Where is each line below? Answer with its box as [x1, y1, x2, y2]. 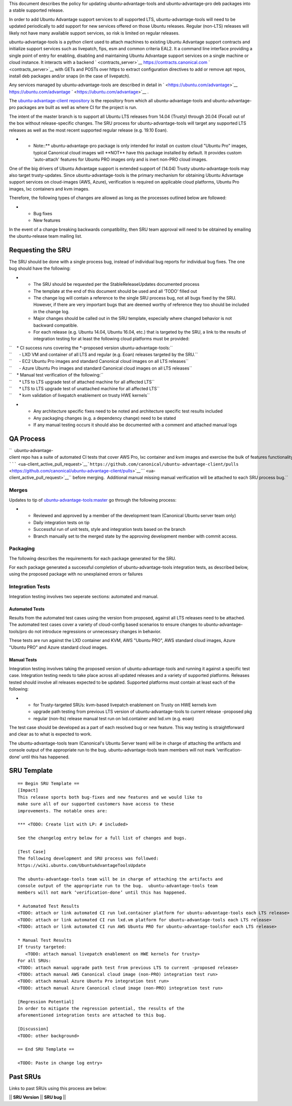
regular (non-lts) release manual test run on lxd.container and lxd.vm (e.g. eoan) [33, 715, 194, 721]
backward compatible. [33, 322, 78, 328]
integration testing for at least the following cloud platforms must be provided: [33, 336, 190, 342]
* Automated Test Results [18, 903, 80, 909]
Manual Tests [9, 656, 37, 662]
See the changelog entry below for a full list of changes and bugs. [18, 835, 187, 841]
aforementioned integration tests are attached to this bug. [18, 1012, 166, 1018]
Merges [9, 487, 28, 494]
